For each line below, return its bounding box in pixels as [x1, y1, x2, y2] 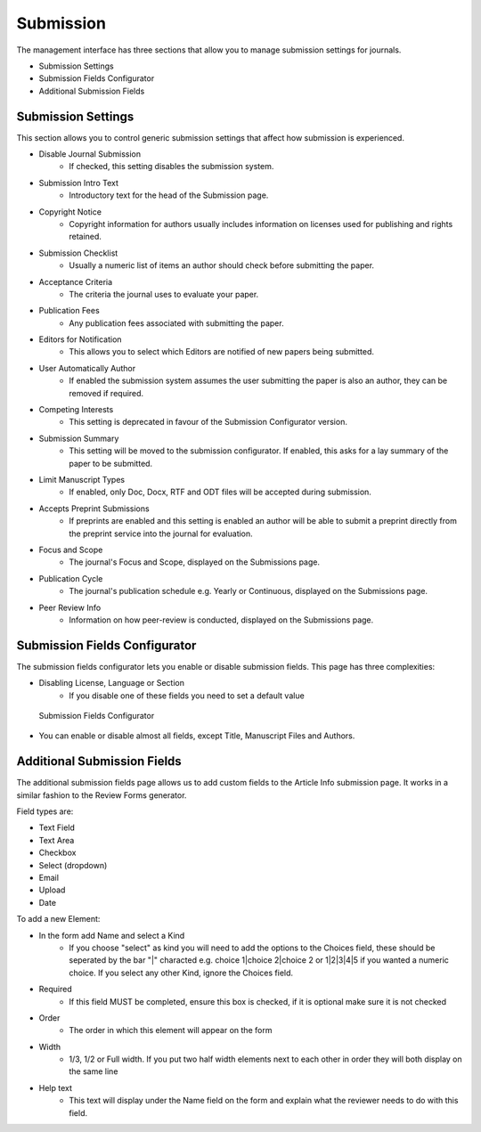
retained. [69, 232, 102, 242]
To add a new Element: [16, 914, 101, 924]
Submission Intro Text [38, 177, 119, 188]
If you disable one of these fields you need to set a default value [69, 690, 305, 701]
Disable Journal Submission [38, 149, 142, 159]
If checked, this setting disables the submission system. [69, 161, 274, 172]
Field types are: [16, 806, 74, 817]
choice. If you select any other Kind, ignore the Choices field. [69, 967, 294, 978]
